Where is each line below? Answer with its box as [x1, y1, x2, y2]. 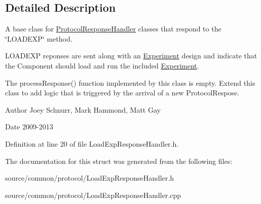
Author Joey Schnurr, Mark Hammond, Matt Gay [5, 104, 161, 115]
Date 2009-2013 [5, 121, 53, 132]
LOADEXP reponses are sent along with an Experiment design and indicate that [5, 50, 257, 61]
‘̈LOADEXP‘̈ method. [5, 33, 72, 44]
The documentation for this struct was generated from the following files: [5, 155, 233, 166]
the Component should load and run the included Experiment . [5, 60, 199, 71]
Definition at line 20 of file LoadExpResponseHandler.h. [5, 138, 179, 149]
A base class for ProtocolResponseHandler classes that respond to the [5, 23, 221, 34]
